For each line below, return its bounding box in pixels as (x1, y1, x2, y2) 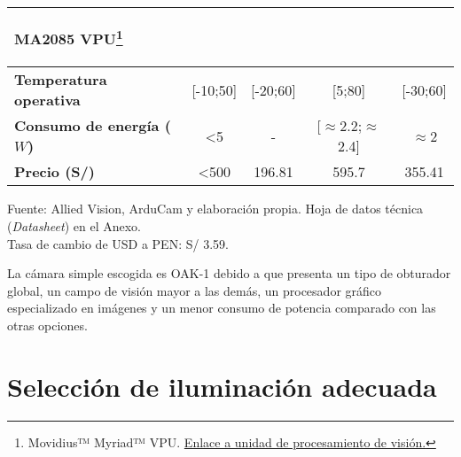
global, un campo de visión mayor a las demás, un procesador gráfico (7, 281, 382, 299)
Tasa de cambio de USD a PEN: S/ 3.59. (7, 234, 229, 252)
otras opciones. (7, 315, 88, 334)
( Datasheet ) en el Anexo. (7, 216, 142, 235)
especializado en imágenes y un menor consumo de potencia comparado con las (7, 298, 436, 317)
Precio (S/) (14, 161, 95, 182)
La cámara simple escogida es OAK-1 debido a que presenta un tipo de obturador (7, 264, 451, 283)
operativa (14, 89, 81, 111)
